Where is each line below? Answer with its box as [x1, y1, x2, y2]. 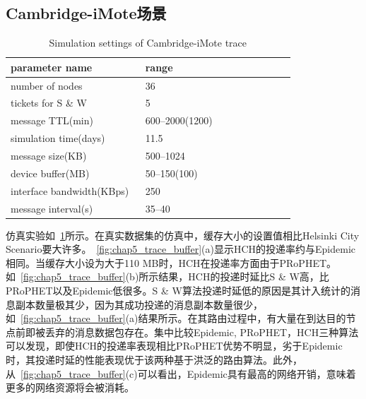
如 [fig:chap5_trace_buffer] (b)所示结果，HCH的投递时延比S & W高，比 [6, 269, 329, 284]
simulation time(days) [11, 131, 105, 145]
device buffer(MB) [11, 165, 90, 180]
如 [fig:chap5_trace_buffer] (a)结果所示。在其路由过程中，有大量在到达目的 [6, 311, 346, 326]
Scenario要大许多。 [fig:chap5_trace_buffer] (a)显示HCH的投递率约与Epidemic [6, 242, 356, 256]
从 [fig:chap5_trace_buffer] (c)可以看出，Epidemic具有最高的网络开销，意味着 [6, 366, 356, 381]
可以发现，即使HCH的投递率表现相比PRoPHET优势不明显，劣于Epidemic [6, 338, 343, 353]
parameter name [11, 59, 93, 74]
